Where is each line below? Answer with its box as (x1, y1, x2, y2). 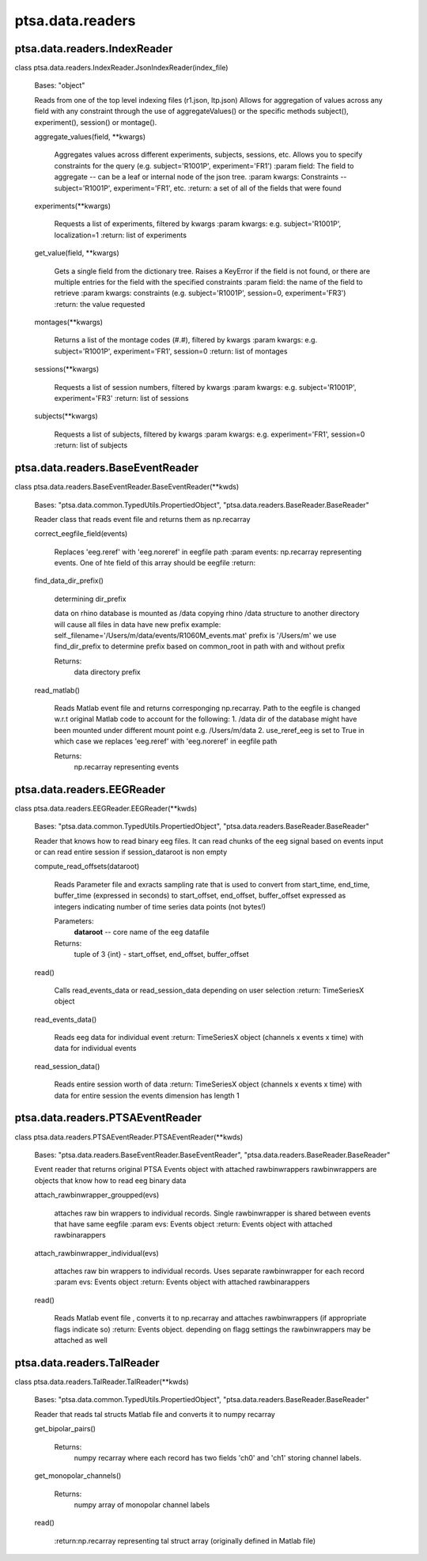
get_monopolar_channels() (34, 1471, 122, 1480)
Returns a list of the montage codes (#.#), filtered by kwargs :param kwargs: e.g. (54, 335, 318, 345)
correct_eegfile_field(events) (34, 529, 128, 539)
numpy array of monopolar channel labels (74, 1500, 210, 1510)
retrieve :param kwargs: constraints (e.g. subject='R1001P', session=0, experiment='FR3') (54, 289, 346, 298)
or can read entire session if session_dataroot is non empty (34, 847, 228, 857)
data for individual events (54, 1044, 137, 1053)
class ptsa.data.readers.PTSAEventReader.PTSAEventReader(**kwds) (14, 1132, 244, 1142)
